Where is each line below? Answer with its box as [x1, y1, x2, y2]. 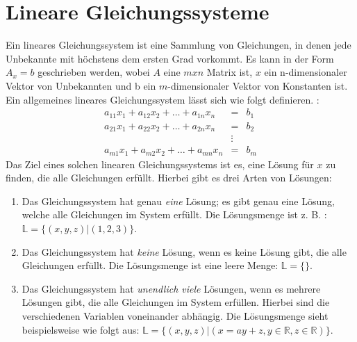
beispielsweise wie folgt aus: [22, 322, 140, 336]
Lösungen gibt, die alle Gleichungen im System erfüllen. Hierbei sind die [22, 295, 330, 309]
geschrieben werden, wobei [38, 65, 150, 79]
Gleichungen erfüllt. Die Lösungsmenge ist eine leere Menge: [22, 258, 279, 272]
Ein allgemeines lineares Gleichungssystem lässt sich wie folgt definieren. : [6, 92, 319, 106]
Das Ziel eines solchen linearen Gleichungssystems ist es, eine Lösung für [6, 156, 314, 171]
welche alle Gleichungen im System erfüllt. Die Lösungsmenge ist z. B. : [22, 207, 327, 222]
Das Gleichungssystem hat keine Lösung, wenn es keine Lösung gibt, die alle [22, 244, 347, 259]
